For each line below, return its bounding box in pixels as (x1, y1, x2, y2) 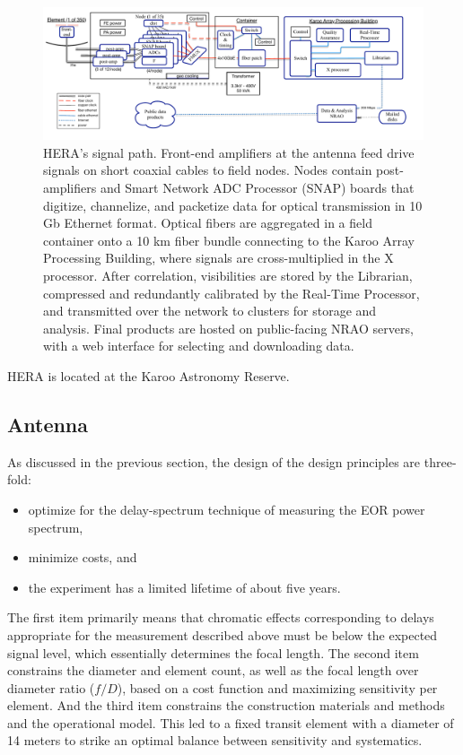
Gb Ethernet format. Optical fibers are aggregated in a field (43, 213, 372, 232)
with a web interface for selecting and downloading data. (43, 336, 354, 355)
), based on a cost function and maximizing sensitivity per (117, 678, 438, 697)
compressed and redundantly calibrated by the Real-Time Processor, (43, 283, 420, 302)
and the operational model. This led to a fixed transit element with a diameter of (7, 713, 454, 732)
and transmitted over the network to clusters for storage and (43, 301, 377, 320)
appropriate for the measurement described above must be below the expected (7, 625, 438, 644)
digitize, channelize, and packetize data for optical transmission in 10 (43, 195, 423, 214)
